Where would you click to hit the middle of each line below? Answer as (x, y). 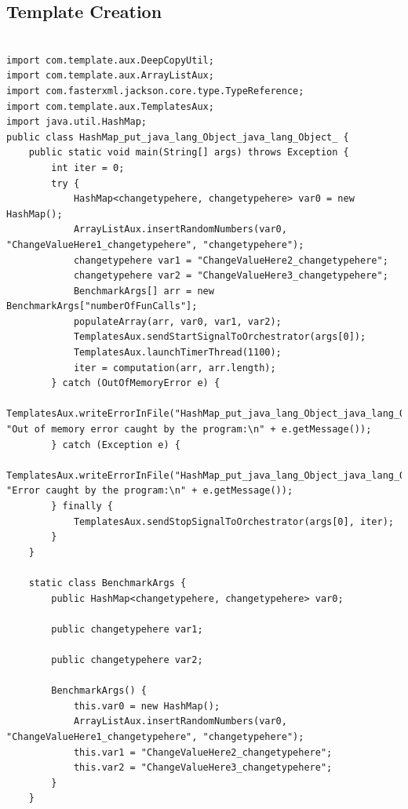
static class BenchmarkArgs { (107, 583)
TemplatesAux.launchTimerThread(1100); (177, 353)
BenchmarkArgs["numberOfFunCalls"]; (102, 306)
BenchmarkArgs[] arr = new (144, 291)
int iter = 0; (88, 168)
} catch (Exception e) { (116, 445)
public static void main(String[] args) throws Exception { (189, 153)
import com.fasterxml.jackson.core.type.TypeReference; (155, 91)
